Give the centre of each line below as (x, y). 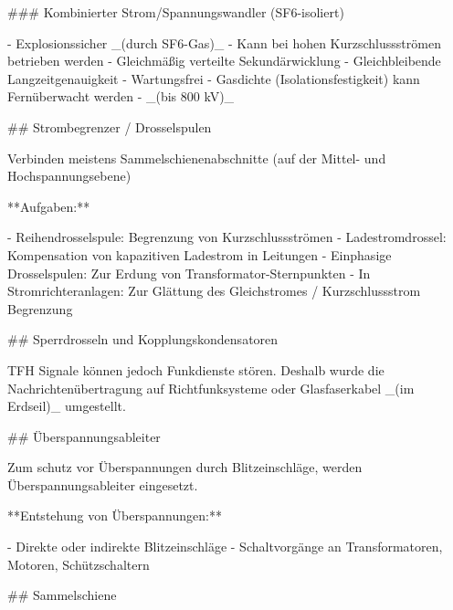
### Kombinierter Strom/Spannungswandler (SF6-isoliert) (176, 12)
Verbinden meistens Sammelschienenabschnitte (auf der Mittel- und (197, 158)
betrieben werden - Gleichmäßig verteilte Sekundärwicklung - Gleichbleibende (224, 61)
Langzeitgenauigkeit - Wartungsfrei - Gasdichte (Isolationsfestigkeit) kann (214, 78)
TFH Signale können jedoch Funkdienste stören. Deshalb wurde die (196, 369)
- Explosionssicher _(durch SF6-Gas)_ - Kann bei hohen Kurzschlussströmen (224, 42)
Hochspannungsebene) (69, 176)
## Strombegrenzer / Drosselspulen (110, 126)
